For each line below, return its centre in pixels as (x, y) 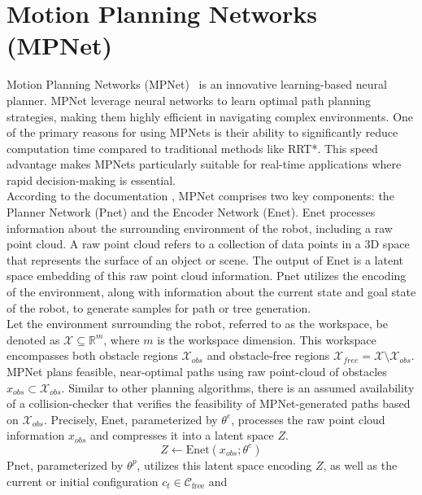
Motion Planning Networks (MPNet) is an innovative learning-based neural (197, 84)
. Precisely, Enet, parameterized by (131, 419)
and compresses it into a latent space (182, 435)
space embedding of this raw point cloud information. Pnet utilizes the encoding (207, 276)
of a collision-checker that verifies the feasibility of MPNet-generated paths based (209, 403)
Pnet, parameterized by (65, 464)
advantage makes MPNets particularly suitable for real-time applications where (204, 164)
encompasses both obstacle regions (92, 355)
